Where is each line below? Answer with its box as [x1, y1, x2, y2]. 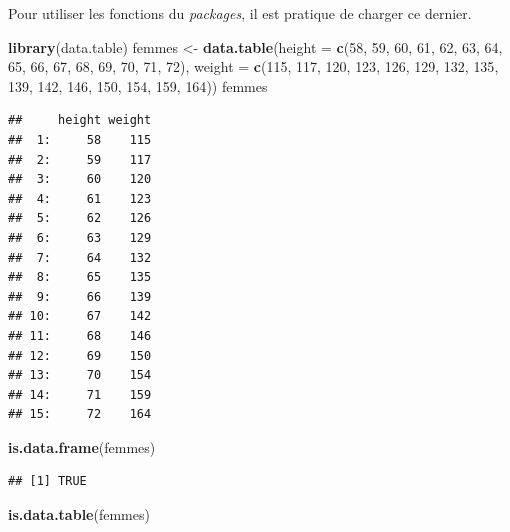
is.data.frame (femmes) [8, 436, 156, 457]
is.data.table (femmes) [8, 504, 150, 525]
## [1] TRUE [8, 474, 87, 489]
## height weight [8, 113, 152, 128]
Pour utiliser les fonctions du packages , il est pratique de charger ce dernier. [8, 3, 472, 23]
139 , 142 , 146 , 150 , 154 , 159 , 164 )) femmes [8, 75, 268, 96]
